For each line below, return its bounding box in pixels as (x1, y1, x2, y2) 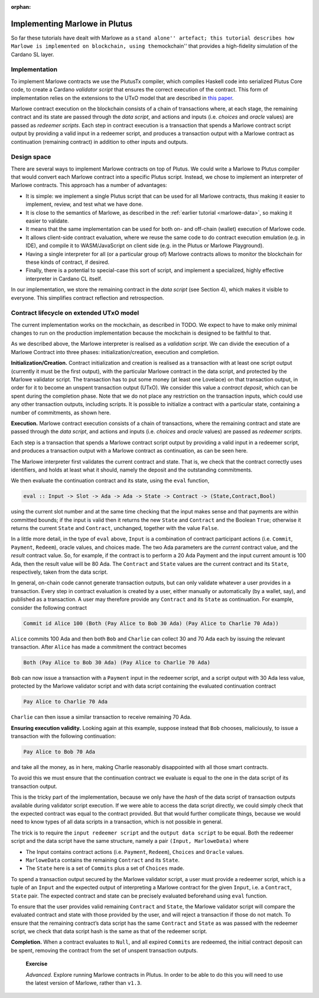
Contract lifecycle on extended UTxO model (11, 309, 139, 317)
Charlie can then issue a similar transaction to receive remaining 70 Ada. (11, 714, 192, 721)
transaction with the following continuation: (11, 732, 116, 740)
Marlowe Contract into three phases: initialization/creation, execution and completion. (11, 348, 220, 355)
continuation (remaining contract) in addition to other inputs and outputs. (11, 138, 188, 145)
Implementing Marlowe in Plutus (11, 18, 133, 29)
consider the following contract (11, 604, 87, 611)
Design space (11, 153, 51, 161)
